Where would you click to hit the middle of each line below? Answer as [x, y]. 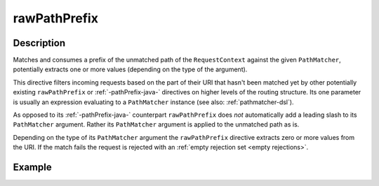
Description [39, 43]
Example [32, 167]
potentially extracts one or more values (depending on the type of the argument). [130, 69]
